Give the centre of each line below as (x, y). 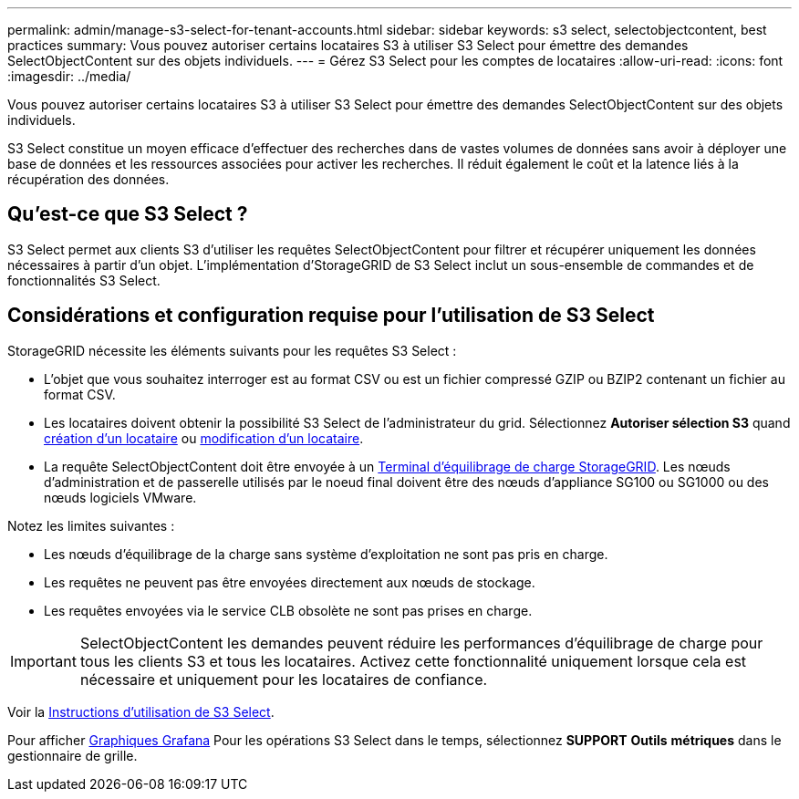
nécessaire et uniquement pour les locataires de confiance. (284, 679)
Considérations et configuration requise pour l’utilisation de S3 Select (331, 316)
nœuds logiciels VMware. (120, 497)
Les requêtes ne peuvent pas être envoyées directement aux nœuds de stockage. (290, 582)
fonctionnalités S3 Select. (84, 280)
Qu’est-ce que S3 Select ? (128, 214)
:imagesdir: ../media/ (69, 76)
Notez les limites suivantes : (91, 525)
